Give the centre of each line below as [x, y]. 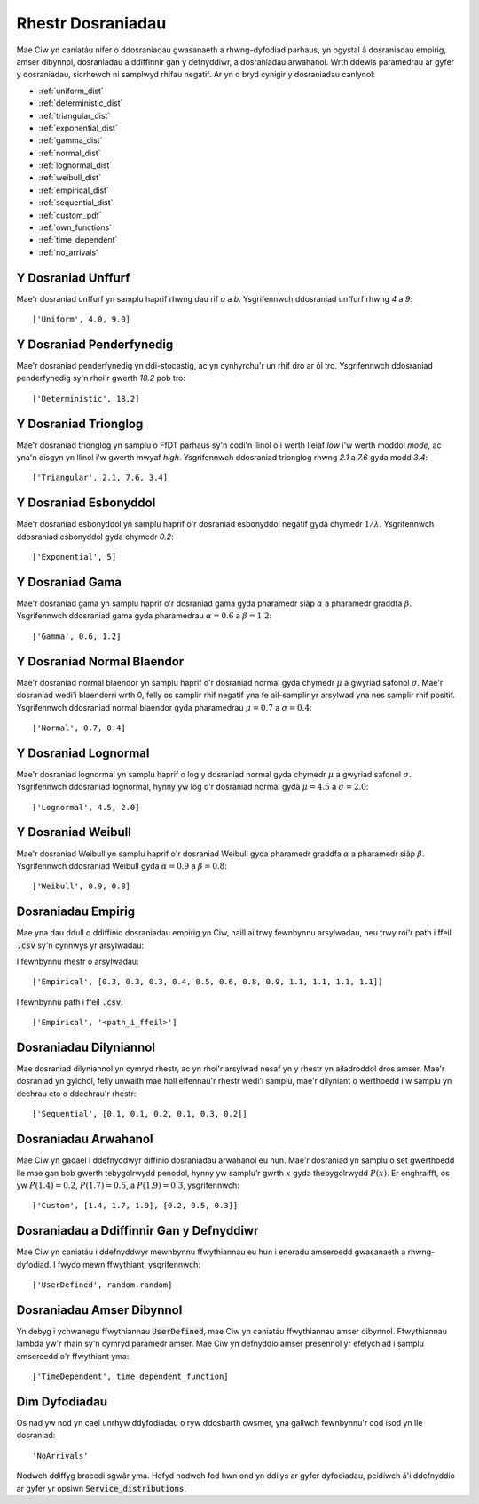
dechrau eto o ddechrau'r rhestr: [76, 1094]
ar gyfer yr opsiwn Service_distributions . [101, 1488]
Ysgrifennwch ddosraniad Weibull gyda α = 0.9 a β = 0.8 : [122, 865]
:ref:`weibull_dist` [70, 178]
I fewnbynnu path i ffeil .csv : [70, 1002]
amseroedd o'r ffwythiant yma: [73, 1356]
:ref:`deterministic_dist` [81, 103]
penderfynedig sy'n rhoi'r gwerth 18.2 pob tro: [101, 378]
